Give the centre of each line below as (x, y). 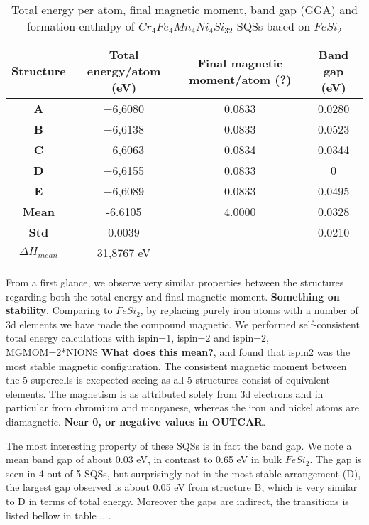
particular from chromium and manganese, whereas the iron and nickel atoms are (182, 407)
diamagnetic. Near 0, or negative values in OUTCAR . (136, 421)
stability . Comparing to (59, 310)
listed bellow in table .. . (59, 515)
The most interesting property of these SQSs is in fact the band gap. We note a (179, 445)
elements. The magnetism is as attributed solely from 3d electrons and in (165, 393)
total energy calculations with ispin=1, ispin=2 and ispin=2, (138, 338)
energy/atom (124, 71)
